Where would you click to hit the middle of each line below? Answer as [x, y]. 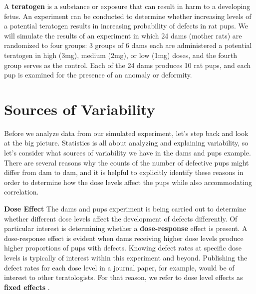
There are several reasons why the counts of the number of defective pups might [127, 162]
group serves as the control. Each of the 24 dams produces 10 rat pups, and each [128, 65]
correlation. [21, 192]
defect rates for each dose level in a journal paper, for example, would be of [119, 267]
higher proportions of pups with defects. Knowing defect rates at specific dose [123, 248]
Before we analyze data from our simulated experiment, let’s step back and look [126, 133]
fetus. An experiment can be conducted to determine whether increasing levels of [128, 16]
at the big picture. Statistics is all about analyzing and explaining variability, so [126, 143]
